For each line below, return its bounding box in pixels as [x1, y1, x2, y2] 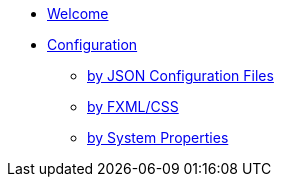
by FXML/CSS [87, 98, 179, 115]
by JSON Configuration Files [87, 67, 274, 84]
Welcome [47, 5, 109, 22]
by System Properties [87, 129, 229, 146]
